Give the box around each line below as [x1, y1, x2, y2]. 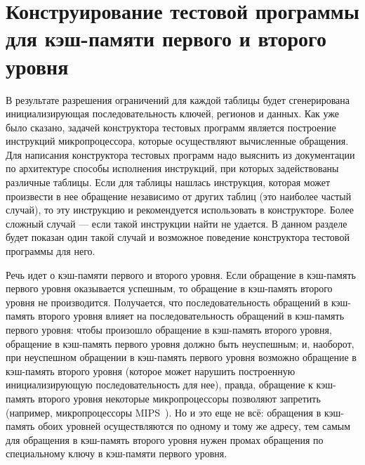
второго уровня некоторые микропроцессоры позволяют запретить [38, 391, 321, 405]
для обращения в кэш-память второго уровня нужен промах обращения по [6, 432, 324, 447]
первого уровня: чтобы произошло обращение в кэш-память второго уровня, [6, 322, 332, 336]
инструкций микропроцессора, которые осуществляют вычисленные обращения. [6, 133, 349, 148]
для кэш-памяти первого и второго [6, 24, 326, 53]
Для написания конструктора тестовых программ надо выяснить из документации [6, 147, 355, 162]
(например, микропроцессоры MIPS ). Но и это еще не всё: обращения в [6, 405, 321, 419]
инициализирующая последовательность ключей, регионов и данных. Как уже [6, 106, 340, 121]
